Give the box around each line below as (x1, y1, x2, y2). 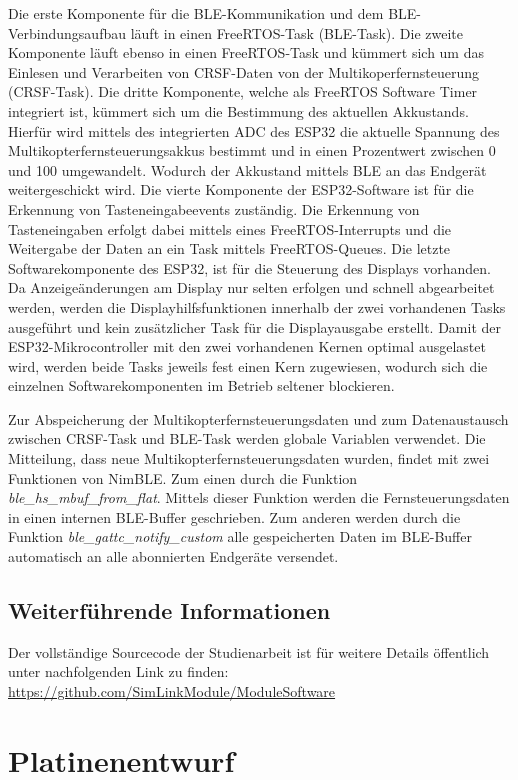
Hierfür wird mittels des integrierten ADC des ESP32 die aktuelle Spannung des (8, 120, 500, 141)
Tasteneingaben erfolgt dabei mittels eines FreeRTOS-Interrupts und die (8, 218, 452, 239)
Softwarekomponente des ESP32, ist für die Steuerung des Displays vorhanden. (8, 257, 491, 278)
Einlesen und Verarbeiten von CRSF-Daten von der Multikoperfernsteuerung (8, 61, 480, 82)
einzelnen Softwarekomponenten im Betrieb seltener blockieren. (8, 375, 395, 396)
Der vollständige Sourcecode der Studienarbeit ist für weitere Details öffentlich (8, 641, 490, 662)
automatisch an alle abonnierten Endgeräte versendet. (8, 546, 339, 567)
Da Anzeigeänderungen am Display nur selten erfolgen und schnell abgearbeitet (8, 277, 495, 298)
